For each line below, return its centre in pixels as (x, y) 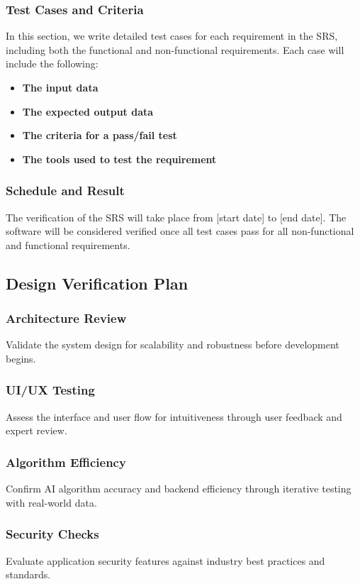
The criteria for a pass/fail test (100, 135)
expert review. (36, 430)
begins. (21, 358)
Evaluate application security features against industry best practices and (165, 560)
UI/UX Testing (50, 390)
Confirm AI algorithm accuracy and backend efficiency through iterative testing (179, 489)
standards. (28, 574)
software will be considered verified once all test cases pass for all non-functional (180, 231)
